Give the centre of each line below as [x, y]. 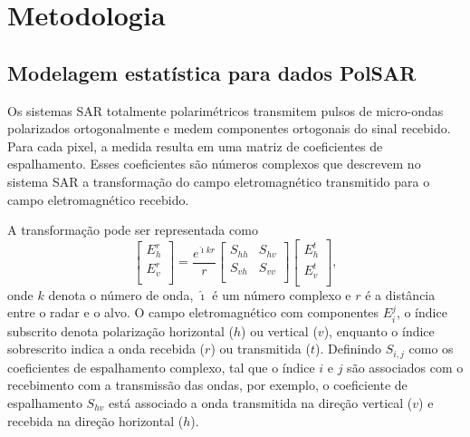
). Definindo [348, 349]
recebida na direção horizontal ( [96, 420]
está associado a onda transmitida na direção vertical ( [261, 402]
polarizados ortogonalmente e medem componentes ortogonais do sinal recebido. [229, 128]
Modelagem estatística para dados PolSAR [212, 72]
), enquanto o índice [379, 330]
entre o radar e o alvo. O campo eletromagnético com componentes [193, 312]
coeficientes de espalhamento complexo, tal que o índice [161, 367]
